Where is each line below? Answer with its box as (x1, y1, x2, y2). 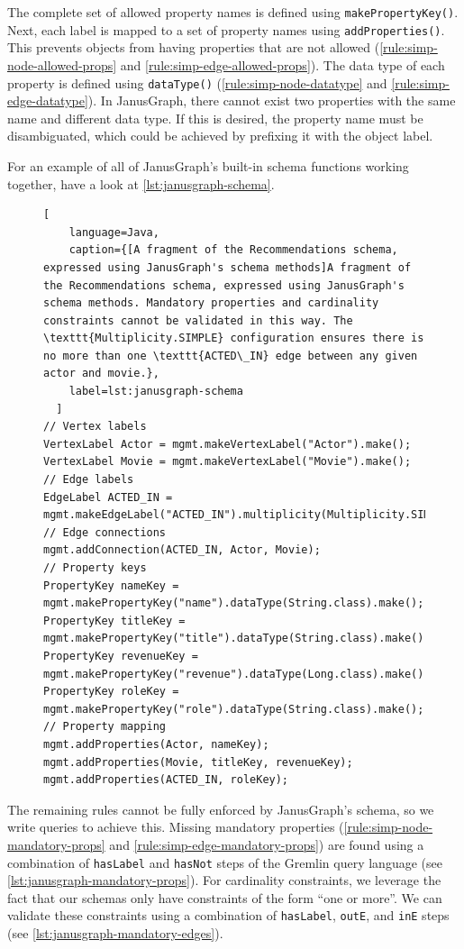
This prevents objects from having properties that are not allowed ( (7, 38, 380, 57)
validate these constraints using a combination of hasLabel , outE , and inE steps (7, 906, 450, 925)
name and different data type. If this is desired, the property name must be (7, 108, 423, 127)
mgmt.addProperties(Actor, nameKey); (43, 737, 269, 751)
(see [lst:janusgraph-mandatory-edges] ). (7, 924, 223, 942)
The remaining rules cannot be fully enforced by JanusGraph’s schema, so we (7, 799, 434, 818)
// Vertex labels (43, 420, 147, 433)
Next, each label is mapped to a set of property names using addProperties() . (7, 20, 445, 39)
